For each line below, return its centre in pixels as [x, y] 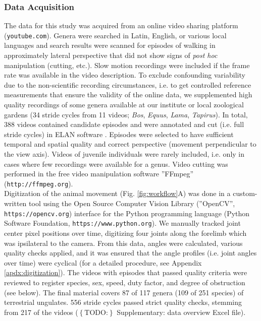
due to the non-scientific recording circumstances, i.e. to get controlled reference [128, 84]
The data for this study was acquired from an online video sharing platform [121, 25]
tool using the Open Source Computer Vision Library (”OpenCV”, [132, 203]
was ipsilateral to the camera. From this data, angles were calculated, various [123, 243]
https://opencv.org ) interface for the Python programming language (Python [127, 213]
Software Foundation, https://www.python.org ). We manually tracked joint [122, 223]
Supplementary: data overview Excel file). [181, 312]
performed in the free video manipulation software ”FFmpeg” [99, 174]
